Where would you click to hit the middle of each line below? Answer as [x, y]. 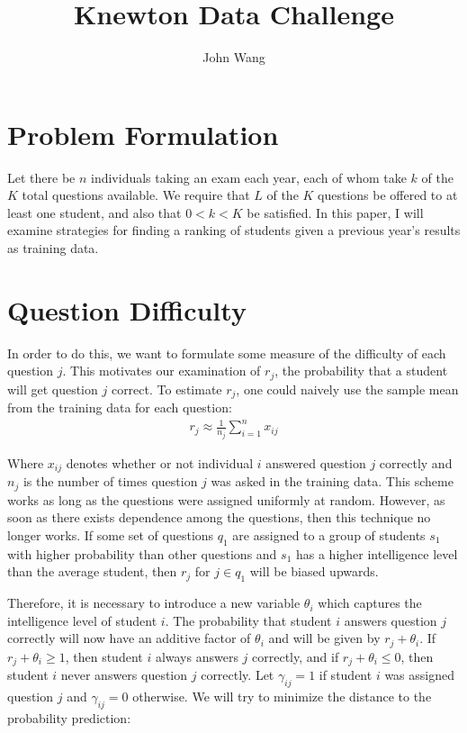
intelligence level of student [82, 620]
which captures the [370, 603]
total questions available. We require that [136, 195]
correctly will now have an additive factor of [129, 638]
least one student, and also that [94, 212]
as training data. [53, 248]
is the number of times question [110, 481]
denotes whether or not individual [160, 462]
